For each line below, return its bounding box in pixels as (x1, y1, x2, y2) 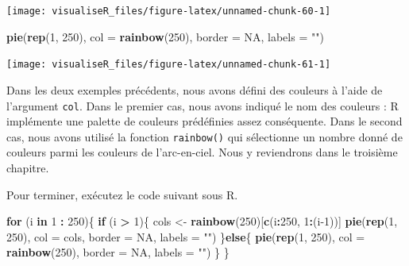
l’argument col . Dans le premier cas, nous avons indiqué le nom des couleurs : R (6, 97, 399, 114)
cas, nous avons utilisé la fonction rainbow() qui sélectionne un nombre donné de (6, 128, 403, 145)
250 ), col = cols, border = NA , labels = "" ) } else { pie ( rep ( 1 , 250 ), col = (6, 228, 365, 245)
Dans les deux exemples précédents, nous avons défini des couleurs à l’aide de (6, 81, 383, 98)
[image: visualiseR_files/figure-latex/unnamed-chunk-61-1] (6, 59, 331, 71)
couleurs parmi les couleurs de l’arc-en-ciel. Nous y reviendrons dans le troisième (6, 144, 398, 160)
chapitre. (6, 160, 49, 175)
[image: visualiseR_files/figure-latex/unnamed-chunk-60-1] (6, 6, 331, 17)
